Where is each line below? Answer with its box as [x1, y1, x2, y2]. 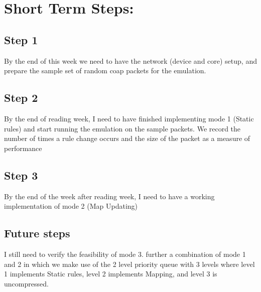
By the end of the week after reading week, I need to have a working [4, 191, 215, 201]
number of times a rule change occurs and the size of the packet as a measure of [4, 133, 250, 143]
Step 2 [4, 90, 38, 105]
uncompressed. [4, 278, 49, 288]
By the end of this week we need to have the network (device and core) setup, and [4, 55, 257, 66]
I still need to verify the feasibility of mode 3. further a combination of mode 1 [4, 248, 246, 259]
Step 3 [4, 167, 38, 183]
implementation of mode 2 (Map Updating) [4, 201, 138, 211]
